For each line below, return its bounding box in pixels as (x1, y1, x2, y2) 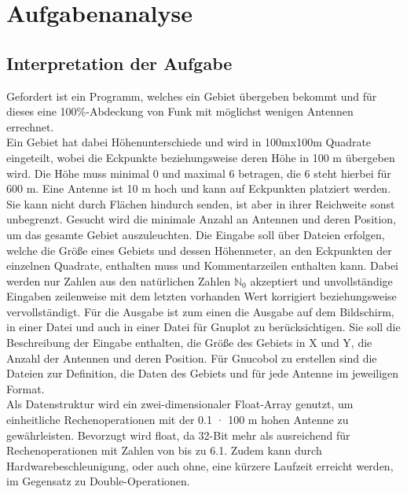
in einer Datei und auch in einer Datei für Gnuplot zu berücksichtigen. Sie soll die (6, 319, 401, 335)
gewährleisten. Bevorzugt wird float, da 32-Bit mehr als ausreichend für (6, 426, 350, 443)
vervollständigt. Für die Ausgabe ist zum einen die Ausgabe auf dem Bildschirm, (6, 303, 394, 319)
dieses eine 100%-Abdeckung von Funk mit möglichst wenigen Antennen (6, 103, 354, 120)
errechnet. (6, 118, 54, 135)
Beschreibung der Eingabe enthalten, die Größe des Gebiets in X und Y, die (6, 334, 372, 351)
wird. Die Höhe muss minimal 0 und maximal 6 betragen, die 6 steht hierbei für (6, 164, 391, 181)
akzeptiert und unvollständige (250, 272, 393, 289)
